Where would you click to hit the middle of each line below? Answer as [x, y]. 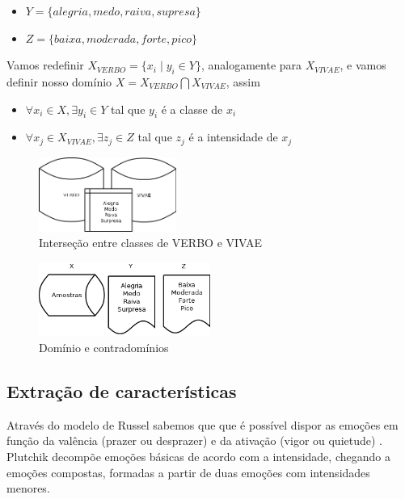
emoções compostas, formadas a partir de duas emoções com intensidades [188, 472]
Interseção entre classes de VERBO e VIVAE [151, 243]
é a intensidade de [233, 137]
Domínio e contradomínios [104, 347]
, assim [243, 81]
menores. [28, 488]
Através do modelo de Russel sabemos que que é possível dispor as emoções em [202, 424]
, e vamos [363, 65]
